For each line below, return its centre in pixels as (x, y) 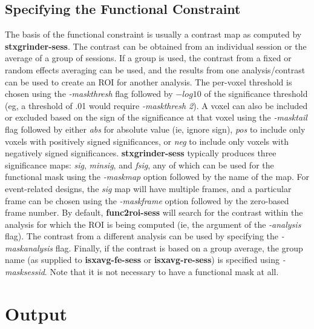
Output (36, 313)
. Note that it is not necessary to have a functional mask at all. (162, 272)
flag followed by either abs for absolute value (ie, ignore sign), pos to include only (155, 129)
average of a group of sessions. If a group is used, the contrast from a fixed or (148, 58)
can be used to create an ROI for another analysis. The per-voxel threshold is (149, 81)
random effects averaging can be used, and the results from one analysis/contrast (155, 69)
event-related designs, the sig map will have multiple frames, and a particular (148, 188)
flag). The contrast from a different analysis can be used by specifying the (142, 236)
